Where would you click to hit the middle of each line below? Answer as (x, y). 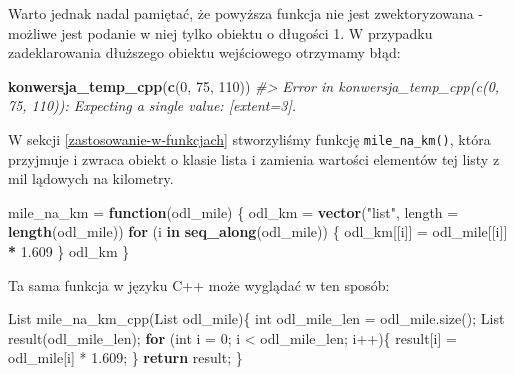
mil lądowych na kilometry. (91, 178)
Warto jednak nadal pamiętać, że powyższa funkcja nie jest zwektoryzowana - (246, 13)
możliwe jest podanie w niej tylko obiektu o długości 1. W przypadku (220, 32)
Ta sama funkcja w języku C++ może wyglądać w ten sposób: (199, 284)
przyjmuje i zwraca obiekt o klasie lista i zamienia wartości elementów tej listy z (254, 158)
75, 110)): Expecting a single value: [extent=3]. (152, 105)
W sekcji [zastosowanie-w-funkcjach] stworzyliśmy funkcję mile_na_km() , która (249, 138)
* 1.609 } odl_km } (69, 251)
